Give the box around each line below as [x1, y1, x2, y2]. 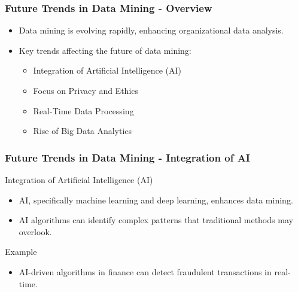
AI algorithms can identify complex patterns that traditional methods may [19, 214, 293, 226]
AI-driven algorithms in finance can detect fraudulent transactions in [19, 265, 272, 278]
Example [5, 245, 37, 258]
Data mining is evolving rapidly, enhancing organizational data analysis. [19, 24, 284, 36]
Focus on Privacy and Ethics [33, 84, 138, 96]
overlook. [19, 225, 52, 238]
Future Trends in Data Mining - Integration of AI [5, 150, 250, 165]
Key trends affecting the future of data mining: [19, 44, 191, 56]
